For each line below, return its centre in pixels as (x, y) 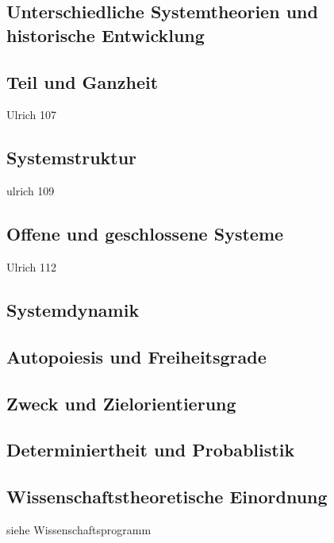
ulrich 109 (31, 191)
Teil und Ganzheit (83, 81)
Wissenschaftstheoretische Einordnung (167, 497)
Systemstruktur (72, 158)
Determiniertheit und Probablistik (151, 450)
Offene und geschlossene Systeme (145, 234)
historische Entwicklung (106, 35)
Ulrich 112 (32, 266)
